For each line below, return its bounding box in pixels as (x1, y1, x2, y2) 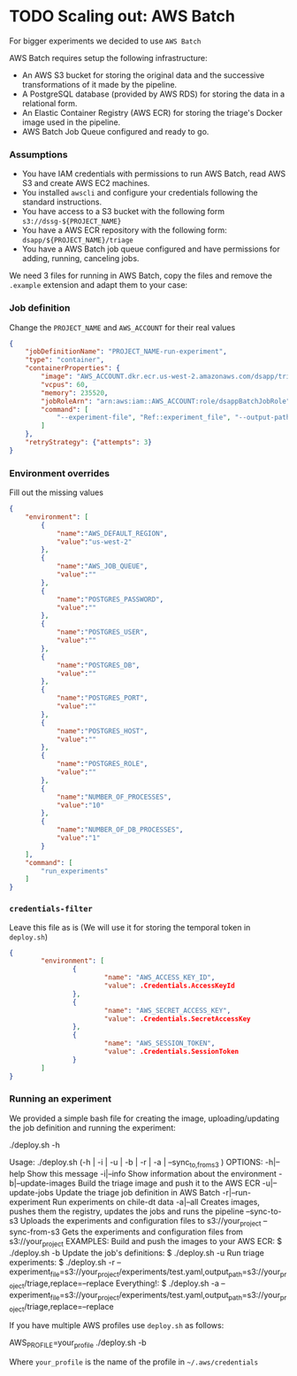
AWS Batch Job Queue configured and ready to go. (21, 126, 209, 136)
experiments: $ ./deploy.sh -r (9, 1257, 115, 1268)
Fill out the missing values (9, 487, 104, 498)
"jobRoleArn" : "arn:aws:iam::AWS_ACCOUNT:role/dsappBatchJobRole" (41, 397, 291, 406)
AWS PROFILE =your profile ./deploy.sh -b (9, 1337, 148, 1350)
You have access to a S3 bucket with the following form (21, 206, 225, 217)
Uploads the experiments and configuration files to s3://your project (19, 1215, 262, 1228)
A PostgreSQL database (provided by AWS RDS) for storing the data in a (21, 89, 286, 99)
